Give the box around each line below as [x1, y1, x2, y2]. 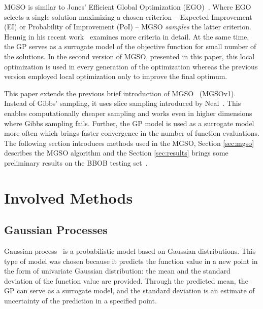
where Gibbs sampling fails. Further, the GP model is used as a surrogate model [4, 118, 254, 128]
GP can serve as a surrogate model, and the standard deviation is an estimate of [4, 285, 255, 296]
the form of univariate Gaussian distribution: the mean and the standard [4, 265, 231, 276]
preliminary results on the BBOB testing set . [4, 157, 148, 168]
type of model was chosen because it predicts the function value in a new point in [4, 255, 258, 266]
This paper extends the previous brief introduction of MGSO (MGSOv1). [4, 88, 236, 98]
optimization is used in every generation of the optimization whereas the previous [4, 61, 258, 71]
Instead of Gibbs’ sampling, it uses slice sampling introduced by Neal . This [4, 98, 241, 108]
